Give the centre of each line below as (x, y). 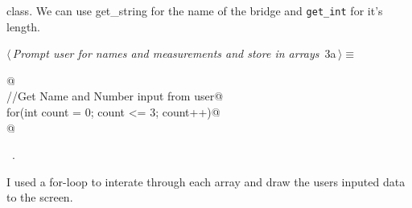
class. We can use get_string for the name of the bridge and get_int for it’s (195, 10)
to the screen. (40, 197)
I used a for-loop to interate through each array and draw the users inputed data (206, 181)
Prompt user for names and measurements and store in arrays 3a (174, 53)
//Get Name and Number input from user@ (115, 96)
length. (24, 26)
